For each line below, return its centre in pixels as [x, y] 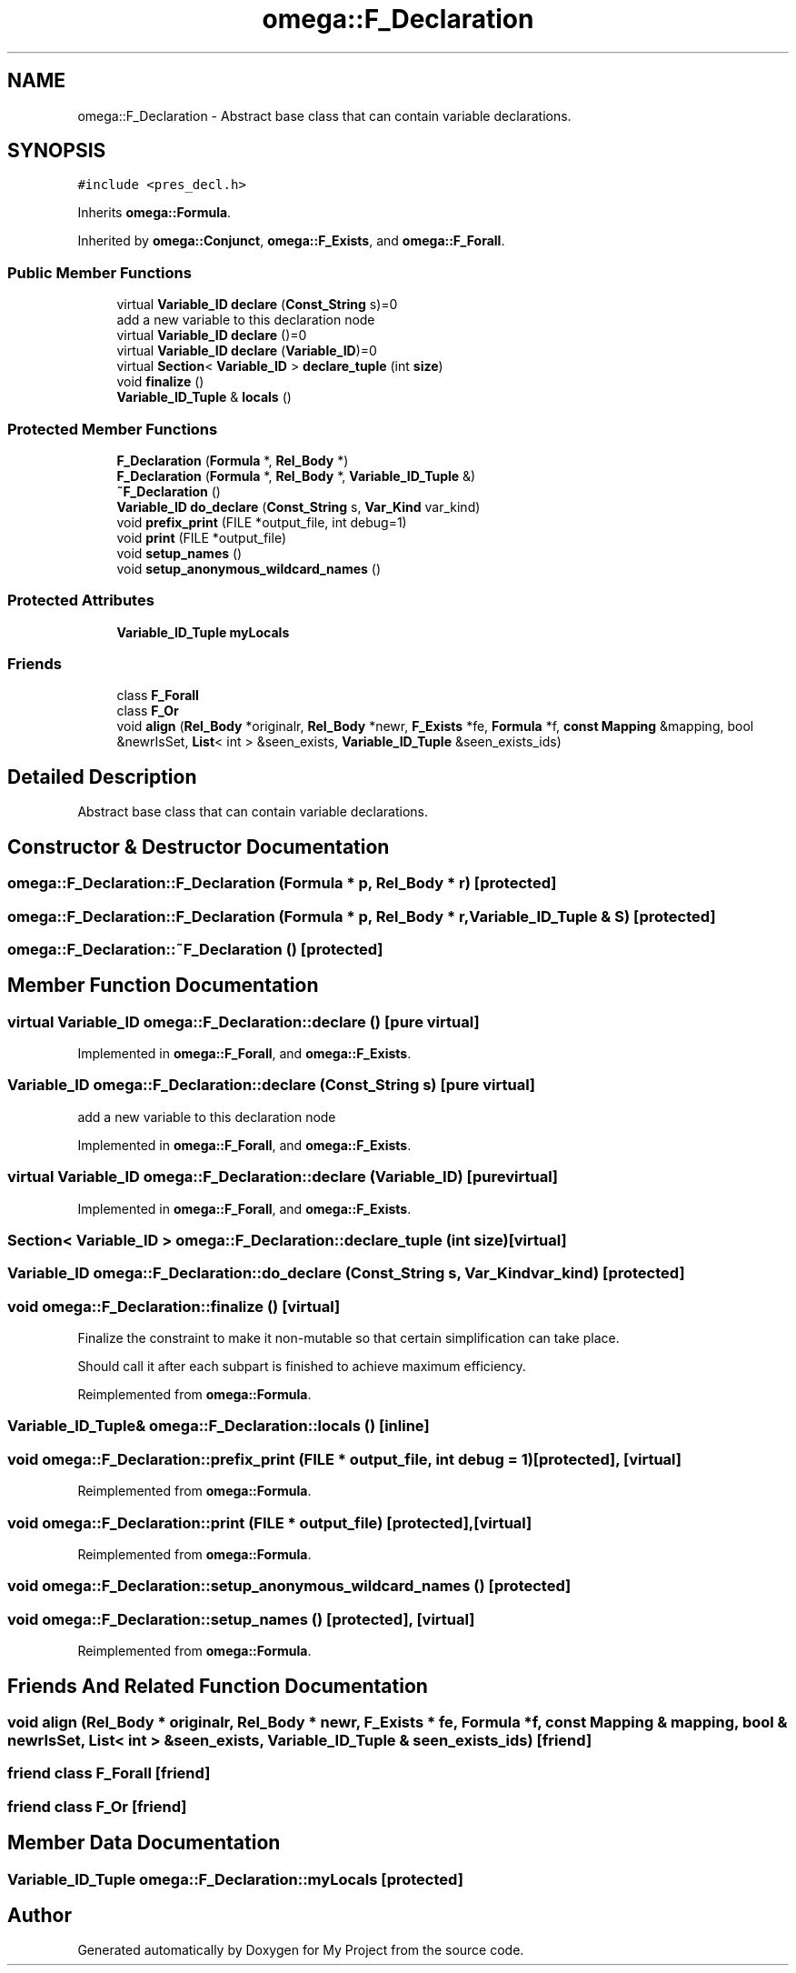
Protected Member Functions [113, 429]
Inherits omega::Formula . [154, 213]
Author [40, 1915]
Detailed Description [102, 776]
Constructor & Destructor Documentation [199, 846]
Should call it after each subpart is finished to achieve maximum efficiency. [302, 1367]
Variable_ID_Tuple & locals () [204, 397]
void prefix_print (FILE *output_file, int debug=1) [262, 522]
